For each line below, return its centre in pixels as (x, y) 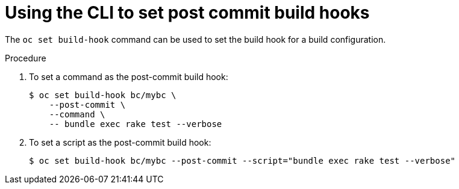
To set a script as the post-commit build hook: (120, 142)
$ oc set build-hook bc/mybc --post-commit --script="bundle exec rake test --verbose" (242, 160)
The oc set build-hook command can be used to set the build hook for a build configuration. (195, 39)
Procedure (26, 58)
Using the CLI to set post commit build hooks (187, 13)
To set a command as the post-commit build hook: (129, 76)
